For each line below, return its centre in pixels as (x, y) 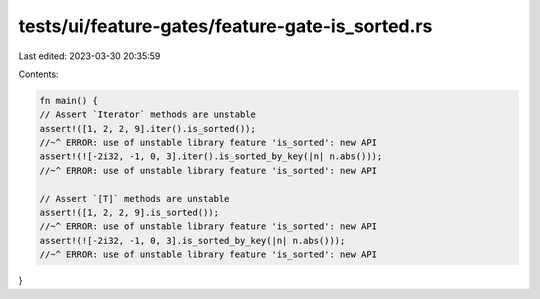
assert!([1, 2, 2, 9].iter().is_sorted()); (148, 128)
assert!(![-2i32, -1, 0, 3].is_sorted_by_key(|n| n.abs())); (192, 240)
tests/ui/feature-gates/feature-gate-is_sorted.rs (225, 26)
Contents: (38, 74)
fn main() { (69, 100)
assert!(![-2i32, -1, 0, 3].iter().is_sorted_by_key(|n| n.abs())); (211, 156)
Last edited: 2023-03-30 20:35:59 (89, 56)
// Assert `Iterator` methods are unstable (148, 114)
